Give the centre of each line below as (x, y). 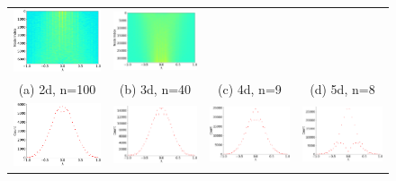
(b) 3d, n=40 (155, 89)
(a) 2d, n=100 (57, 89)
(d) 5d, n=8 (342, 89)
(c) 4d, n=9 (250, 89)
